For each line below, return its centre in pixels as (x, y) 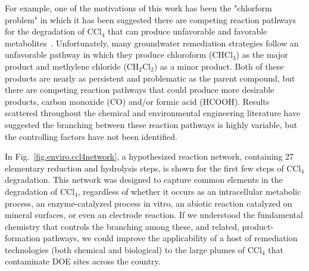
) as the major (262, 54)
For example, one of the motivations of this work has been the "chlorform (138, 8)
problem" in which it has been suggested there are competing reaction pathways (151, 19)
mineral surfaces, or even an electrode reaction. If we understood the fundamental (154, 215)
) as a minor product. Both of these (219, 66)
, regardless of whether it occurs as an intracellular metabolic (189, 191)
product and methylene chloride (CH (72, 66)
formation (23, 238)
